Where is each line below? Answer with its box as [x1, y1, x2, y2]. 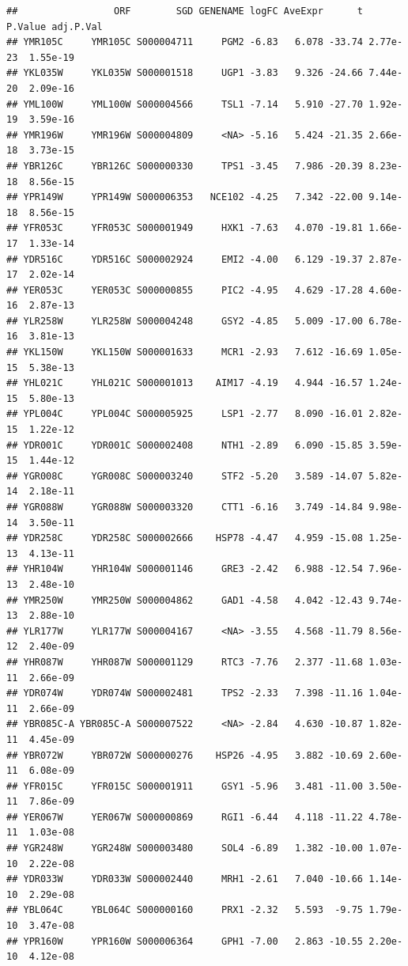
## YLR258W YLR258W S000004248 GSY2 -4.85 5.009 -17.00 [6, 315, 364, 327]
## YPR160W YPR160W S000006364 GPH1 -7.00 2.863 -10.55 [6, 935, 364, 947]
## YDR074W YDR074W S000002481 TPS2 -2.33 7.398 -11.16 [6, 688, 364, 699]
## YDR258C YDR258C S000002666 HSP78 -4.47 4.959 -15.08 [6, 532, 364, 544]
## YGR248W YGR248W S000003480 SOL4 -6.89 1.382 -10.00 [6, 843, 364, 854]
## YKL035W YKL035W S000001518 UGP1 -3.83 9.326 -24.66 [6, 67, 364, 79]
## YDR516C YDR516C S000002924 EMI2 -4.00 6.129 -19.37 [6, 253, 364, 265]
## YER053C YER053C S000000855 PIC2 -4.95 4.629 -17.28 [6, 284, 364, 296]
